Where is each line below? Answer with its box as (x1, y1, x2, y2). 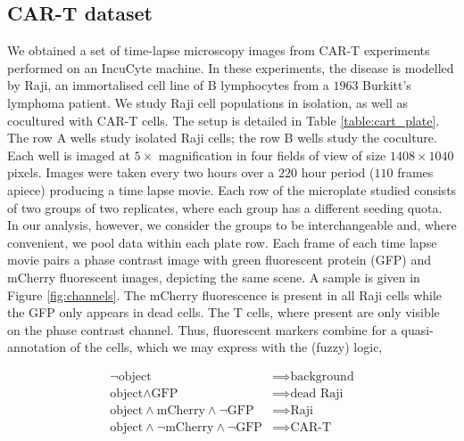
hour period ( (301, 163, 375, 182)
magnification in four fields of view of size (158, 145, 386, 164)
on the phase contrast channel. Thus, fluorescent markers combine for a (7, 320, 397, 339)
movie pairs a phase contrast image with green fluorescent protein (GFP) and (7, 250, 432, 269)
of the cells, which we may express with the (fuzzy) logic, (70, 338, 383, 356)
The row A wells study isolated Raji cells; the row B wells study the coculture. (7, 128, 437, 147)
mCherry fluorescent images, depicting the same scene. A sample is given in (7, 267, 420, 286)
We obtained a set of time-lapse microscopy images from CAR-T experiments (7, 41, 430, 60)
